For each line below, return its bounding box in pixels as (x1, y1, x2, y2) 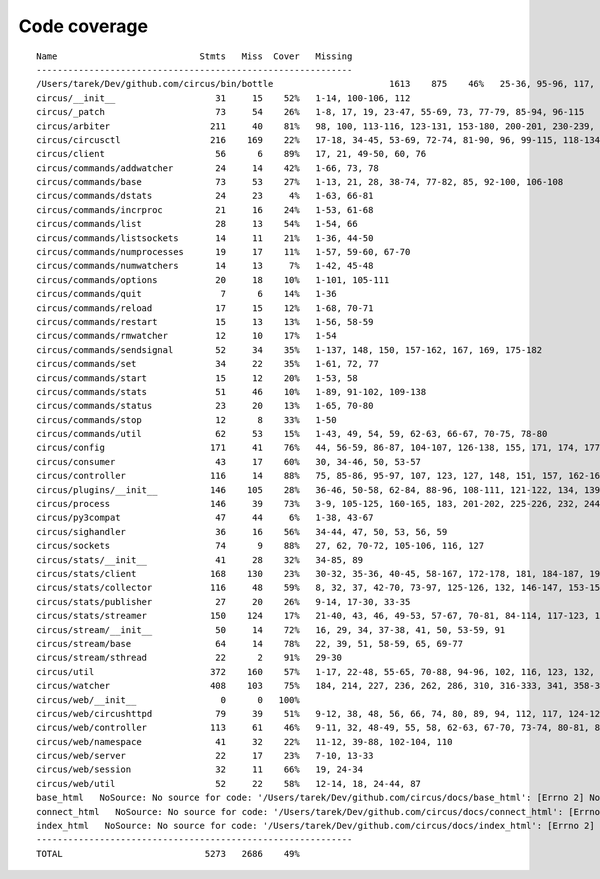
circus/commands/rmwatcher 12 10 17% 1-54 (36, 330, 337, 342)
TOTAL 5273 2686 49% (36, 848, 300, 859)
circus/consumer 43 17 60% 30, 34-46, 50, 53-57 (36, 456, 422, 467)
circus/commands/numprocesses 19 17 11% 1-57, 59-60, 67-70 (36, 246, 411, 258)
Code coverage (18, 15, 149, 37)
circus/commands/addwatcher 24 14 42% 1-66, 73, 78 (36, 162, 379, 174)
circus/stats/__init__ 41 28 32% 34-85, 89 (36, 554, 364, 565)
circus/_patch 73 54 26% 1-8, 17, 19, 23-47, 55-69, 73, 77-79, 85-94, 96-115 (36, 106, 585, 118)
